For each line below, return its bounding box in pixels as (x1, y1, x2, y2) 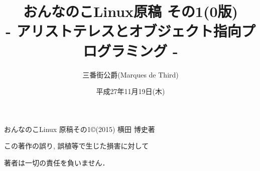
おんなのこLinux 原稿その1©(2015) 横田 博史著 (4, 123, 155, 134)
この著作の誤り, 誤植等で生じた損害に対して (4, 140, 149, 151)
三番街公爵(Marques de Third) (82, 69, 179, 79)
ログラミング (83, 40, 168, 60)
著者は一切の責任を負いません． (4, 157, 109, 167)
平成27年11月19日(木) (96, 86, 165, 96)
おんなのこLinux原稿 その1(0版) (23, 1, 238, 21)
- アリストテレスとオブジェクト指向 (6, 20, 241, 41)
